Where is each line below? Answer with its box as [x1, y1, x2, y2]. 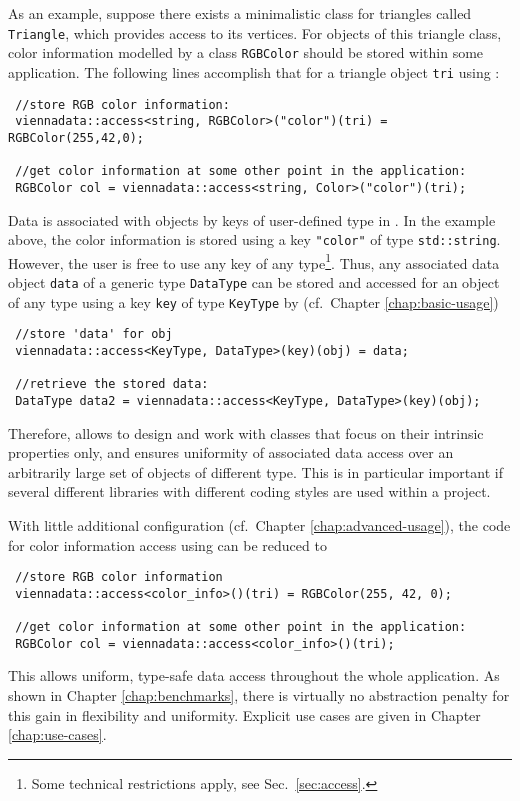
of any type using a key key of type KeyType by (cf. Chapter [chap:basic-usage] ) [8, 291, 499, 312]
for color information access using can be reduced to [8, 534, 327, 555]
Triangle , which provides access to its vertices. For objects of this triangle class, [8, 22, 502, 43]
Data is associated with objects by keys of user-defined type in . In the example [8, 209, 496, 230]
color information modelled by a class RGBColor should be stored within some [8, 42, 484, 63]
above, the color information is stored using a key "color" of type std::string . [8, 229, 501, 250]
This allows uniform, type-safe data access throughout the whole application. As [8, 665, 500, 686]
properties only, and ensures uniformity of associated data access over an [8, 442, 454, 463]
